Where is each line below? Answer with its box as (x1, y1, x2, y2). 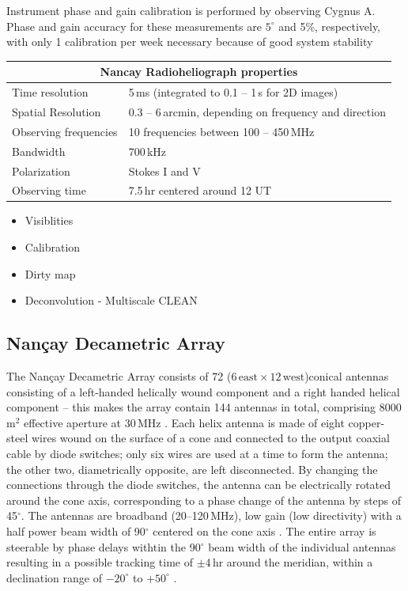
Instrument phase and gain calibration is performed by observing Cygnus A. (6, 2, 376, 18)
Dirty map (25, 265, 76, 282)
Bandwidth (12, 142, 66, 159)
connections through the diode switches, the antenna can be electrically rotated (6, 476, 391, 493)
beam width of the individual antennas (208, 538, 396, 555)
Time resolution (12, 84, 89, 100)
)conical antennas (304, 368, 389, 385)
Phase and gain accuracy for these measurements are (6, 17, 263, 34)
